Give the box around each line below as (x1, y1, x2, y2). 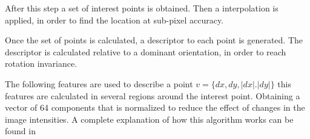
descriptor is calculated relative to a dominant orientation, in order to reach (5, 45, 286, 58)
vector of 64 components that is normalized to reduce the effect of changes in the (5, 101, 305, 114)
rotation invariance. (5, 57, 77, 70)
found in (5, 125, 36, 137)
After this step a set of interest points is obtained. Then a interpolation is (5, 2, 279, 14)
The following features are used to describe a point (5, 77, 193, 90)
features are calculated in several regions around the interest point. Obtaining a (5, 89, 300, 102)
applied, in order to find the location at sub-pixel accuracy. (5, 13, 224, 26)
